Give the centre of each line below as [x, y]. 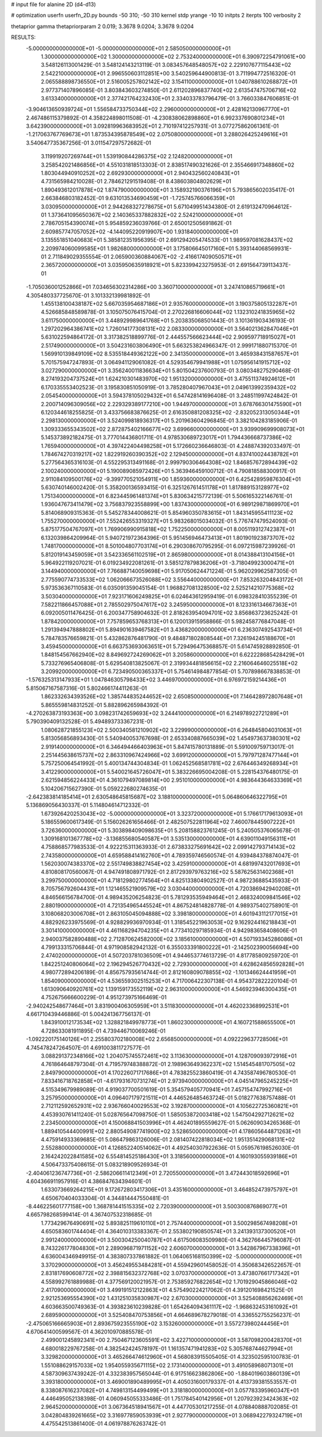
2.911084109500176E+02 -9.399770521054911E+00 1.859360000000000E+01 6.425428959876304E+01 [171, 479]
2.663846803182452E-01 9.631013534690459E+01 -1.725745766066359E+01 [138, 198]
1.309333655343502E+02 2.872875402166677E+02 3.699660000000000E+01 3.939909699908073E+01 [173, 429]
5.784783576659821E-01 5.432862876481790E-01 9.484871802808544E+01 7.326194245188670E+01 [168, 638]
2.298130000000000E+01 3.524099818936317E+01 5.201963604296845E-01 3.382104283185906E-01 [169, 420]
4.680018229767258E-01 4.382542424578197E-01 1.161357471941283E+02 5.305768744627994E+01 [167, 1348]
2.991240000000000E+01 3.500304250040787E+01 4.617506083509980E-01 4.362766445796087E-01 [171, 1240]
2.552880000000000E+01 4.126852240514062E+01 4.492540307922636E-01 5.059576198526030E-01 [170, 1148]
